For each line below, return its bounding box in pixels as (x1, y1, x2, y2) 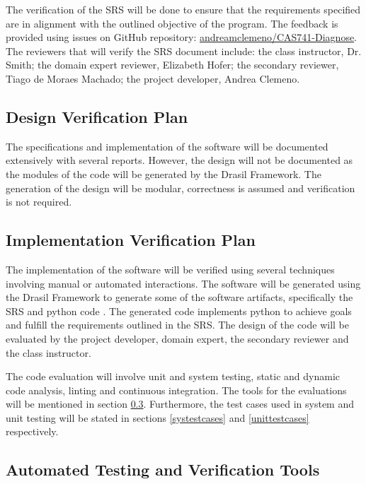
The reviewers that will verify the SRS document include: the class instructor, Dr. (6, 43, 362, 58)
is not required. (6, 194, 72, 209)
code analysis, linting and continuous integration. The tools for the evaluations (6, 382, 347, 397)
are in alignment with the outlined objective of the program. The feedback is (6, 16, 338, 30)
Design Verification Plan (6, 105, 188, 127)
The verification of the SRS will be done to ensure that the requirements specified (6, 2, 361, 16)
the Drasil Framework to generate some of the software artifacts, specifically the (6, 290, 353, 305)
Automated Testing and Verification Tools (6, 459, 320, 480)
